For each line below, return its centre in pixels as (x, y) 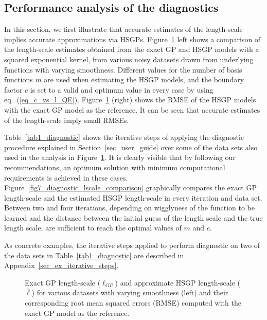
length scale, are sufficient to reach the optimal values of (93, 228)
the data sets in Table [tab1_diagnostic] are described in (94, 255)
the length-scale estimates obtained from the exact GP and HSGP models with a (132, 49)
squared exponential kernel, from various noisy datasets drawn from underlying (129, 59)
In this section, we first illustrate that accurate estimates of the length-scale (123, 29)
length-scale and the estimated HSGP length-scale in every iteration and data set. (133, 197)
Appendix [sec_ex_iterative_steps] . (61, 265)
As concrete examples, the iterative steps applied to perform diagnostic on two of (132, 245)
